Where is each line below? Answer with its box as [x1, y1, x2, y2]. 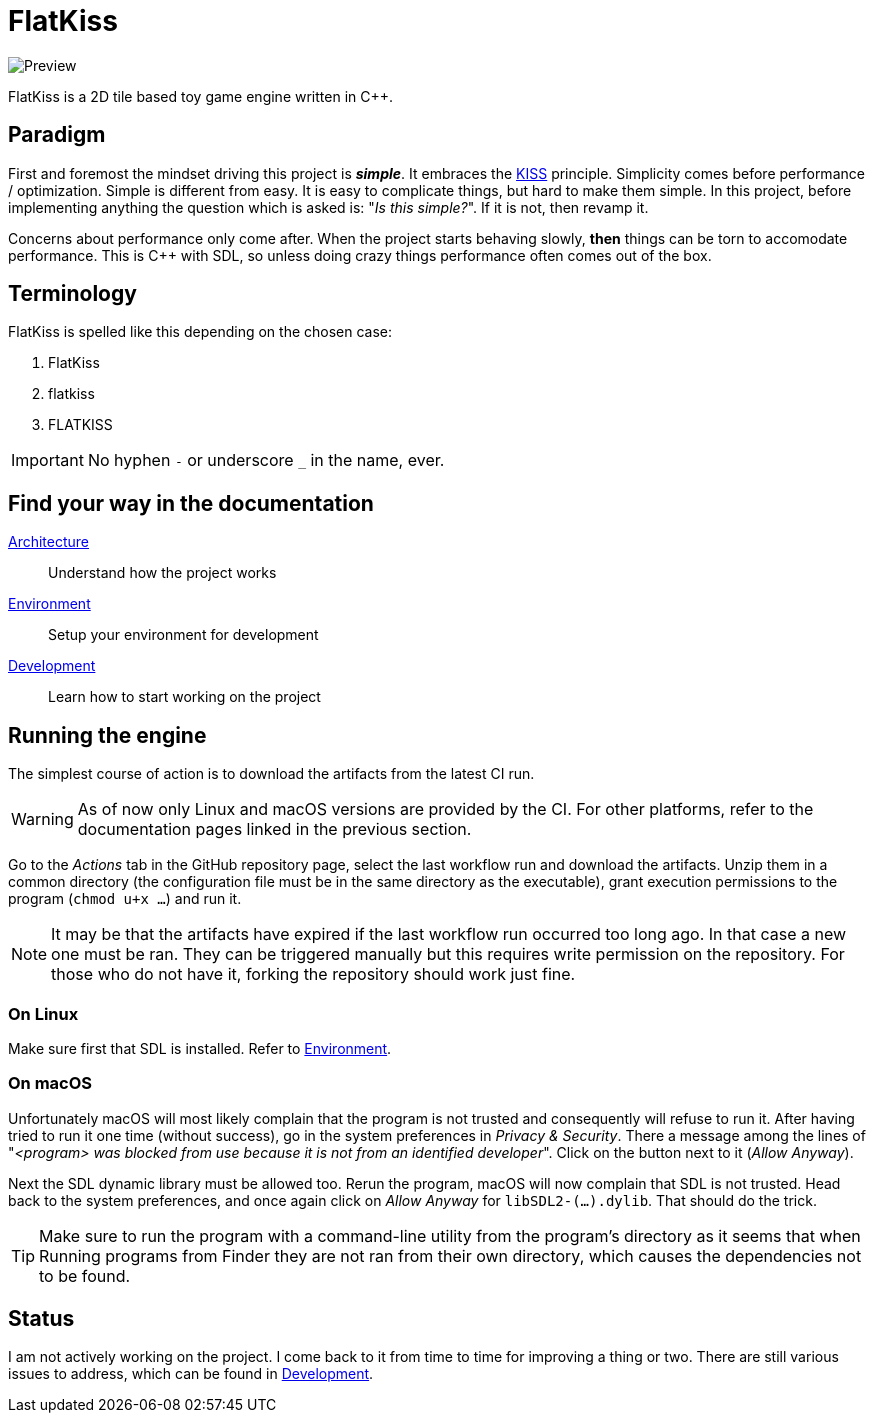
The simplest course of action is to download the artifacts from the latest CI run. [8, 765, 535, 783]
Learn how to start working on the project [48, 688, 321, 706]
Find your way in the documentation [8, 490, 374, 516]
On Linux [8, 1003, 79, 1024]
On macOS [8, 1073, 93, 1094]
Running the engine [8, 722, 207, 748]
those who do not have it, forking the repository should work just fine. [51, 964, 576, 985]
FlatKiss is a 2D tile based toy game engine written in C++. [8, 87, 394, 105]
